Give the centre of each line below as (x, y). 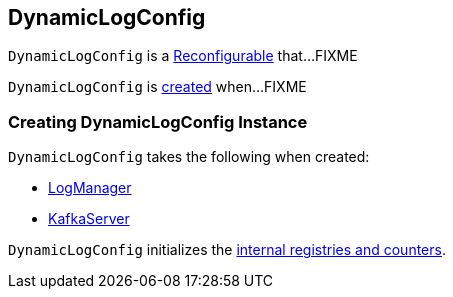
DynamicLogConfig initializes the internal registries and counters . (227, 250)
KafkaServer (89, 219)
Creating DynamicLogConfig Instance (158, 121)
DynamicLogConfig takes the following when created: (189, 157)
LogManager (90, 188)
